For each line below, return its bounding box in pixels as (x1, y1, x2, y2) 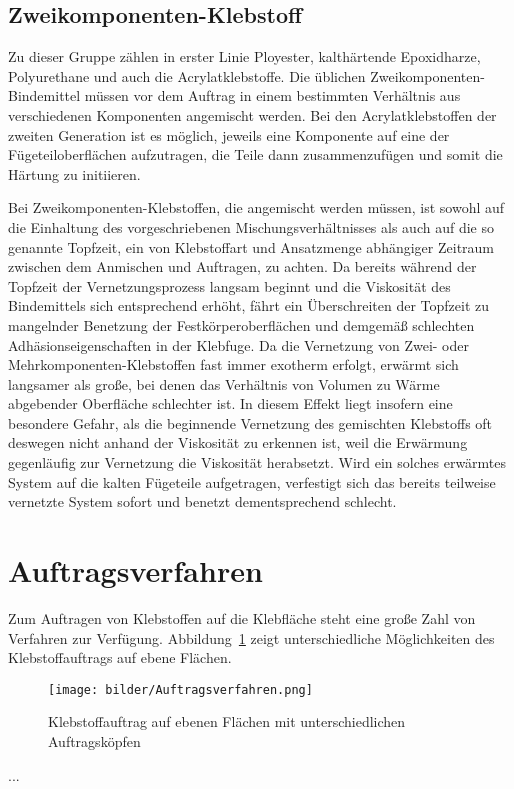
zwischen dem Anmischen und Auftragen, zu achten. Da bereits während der (8, 256, 477, 277)
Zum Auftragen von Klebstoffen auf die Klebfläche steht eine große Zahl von (8, 607, 476, 628)
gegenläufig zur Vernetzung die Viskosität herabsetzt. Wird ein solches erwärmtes (8, 452, 507, 473)
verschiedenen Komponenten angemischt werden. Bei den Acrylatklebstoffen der (8, 104, 497, 125)
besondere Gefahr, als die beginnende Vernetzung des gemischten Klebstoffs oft (8, 412, 493, 433)
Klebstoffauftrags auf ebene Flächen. (8, 647, 232, 668)
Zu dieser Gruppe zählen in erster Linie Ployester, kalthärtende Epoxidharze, (8, 46, 481, 67)
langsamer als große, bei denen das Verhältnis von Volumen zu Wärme (8, 373, 440, 394)
